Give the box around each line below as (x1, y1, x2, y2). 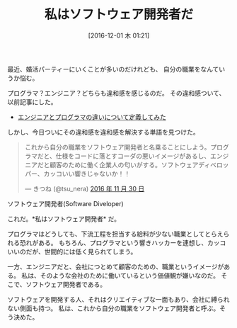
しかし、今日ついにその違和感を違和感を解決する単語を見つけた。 (7, 128, 200, 136)
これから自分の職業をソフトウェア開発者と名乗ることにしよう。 (24, 142, 211, 151)
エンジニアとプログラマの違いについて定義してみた (17, 113, 166, 121)
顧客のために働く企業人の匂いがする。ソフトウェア (49, 160, 199, 169)
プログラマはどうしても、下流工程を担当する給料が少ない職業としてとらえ (7, 230, 224, 238)
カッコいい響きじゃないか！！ (43, 169, 131, 178)
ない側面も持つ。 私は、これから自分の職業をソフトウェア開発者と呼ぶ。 (7, 304, 220, 312)
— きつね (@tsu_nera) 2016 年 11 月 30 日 (24, 184, 145, 193)
